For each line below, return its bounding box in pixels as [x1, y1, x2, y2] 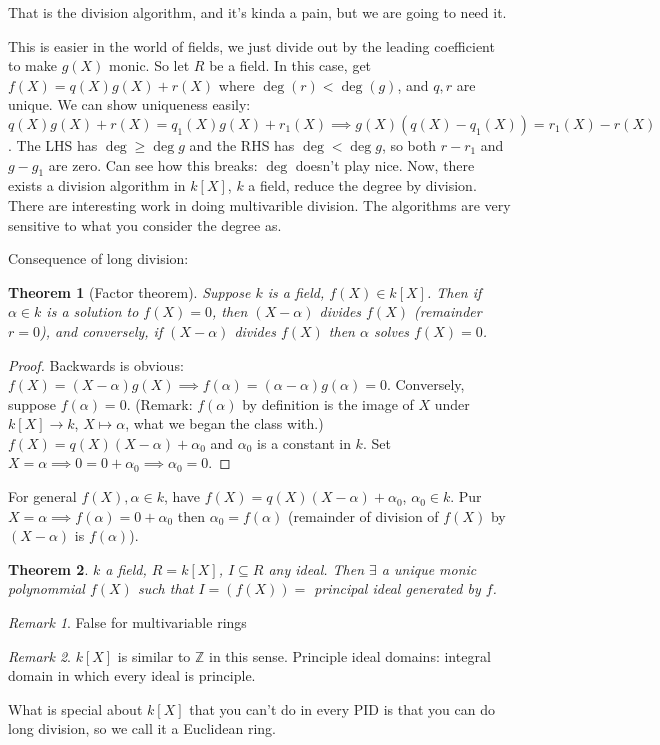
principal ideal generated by [314, 578, 481, 599]
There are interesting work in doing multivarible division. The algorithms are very [8, 194, 511, 215]
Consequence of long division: [8, 248, 189, 269]
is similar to [117, 645, 191, 666]
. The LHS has [8, 134, 98, 155]
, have [163, 486, 201, 507]
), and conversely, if [39, 320, 163, 341]
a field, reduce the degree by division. [248, 175, 477, 196]
